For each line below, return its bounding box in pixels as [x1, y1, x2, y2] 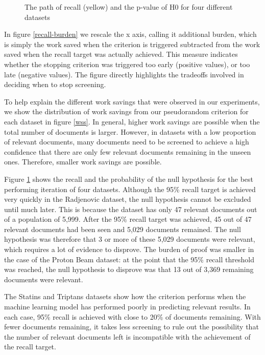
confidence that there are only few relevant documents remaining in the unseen [4, 146, 251, 157]
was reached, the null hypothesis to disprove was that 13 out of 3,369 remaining [4, 264, 254, 275]
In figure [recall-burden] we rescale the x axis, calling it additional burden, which [4, 29, 257, 39]
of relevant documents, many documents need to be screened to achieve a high [4, 136, 249, 147]
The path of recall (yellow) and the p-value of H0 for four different [25, 2, 233, 12]
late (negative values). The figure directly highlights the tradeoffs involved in [4, 69, 244, 79]
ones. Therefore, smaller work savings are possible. [4, 156, 162, 167]
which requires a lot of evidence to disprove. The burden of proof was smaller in [4, 244, 254, 255]
